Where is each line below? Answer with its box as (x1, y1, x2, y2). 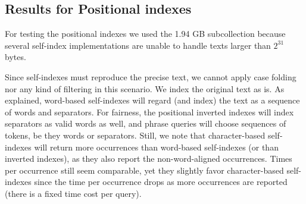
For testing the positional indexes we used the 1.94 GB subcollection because (5, 27, 286, 40)
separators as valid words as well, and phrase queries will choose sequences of (5, 117, 286, 130)
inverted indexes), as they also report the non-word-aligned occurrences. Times (5, 152, 292, 165)
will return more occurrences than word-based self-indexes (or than (34, 140, 279, 153)
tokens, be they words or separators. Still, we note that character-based (5, 128, 266, 141)
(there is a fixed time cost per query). (5, 187, 142, 199)
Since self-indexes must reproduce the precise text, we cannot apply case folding (5, 70, 296, 83)
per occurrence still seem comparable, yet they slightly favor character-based (5, 164, 284, 176)
